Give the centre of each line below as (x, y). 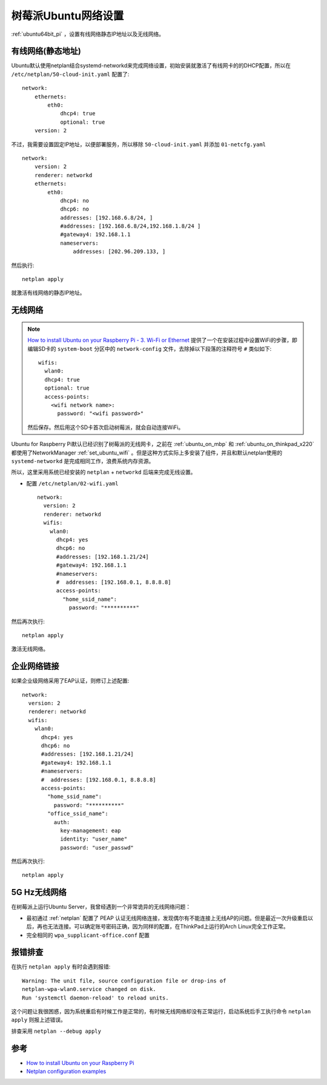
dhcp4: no (75, 201)
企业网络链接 (35, 667)
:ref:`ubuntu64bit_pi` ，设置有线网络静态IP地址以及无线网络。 (88, 34)
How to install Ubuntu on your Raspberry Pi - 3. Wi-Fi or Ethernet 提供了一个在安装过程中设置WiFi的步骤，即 (163, 340)
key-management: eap (91, 830)
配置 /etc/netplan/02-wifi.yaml (72, 483)
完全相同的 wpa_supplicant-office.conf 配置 (88, 935)
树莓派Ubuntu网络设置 (68, 16)
